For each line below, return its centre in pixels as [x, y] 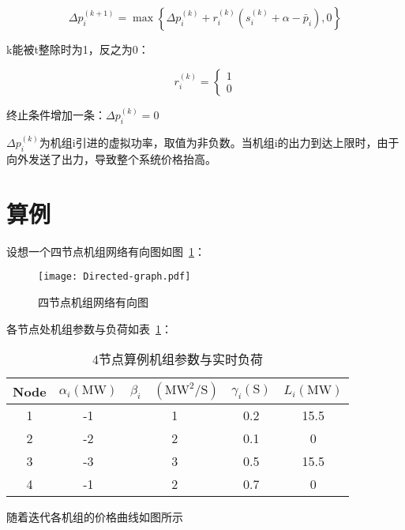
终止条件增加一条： [56, 115]
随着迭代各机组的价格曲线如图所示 [95, 517]
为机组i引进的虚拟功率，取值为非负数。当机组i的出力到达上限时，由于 [219, 143]
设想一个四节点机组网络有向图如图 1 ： [106, 251]
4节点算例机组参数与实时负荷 [178, 359]
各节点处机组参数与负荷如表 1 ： [89, 328]
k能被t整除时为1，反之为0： [78, 49]
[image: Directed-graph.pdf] [114, 277]
